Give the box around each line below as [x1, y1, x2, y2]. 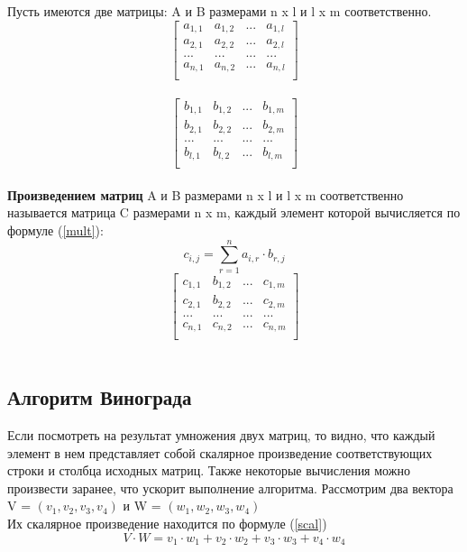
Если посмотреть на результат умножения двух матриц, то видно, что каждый [7, 426, 435, 445]
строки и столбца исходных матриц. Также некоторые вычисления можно [7, 461, 410, 480]
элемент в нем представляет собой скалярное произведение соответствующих [7, 443, 433, 462]
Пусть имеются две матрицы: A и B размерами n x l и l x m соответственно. [7, 2, 432, 20]
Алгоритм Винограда [7, 383, 192, 411]
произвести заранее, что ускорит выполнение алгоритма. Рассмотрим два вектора [7, 478, 453, 497]
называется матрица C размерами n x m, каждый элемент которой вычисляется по [7, 203, 461, 222]
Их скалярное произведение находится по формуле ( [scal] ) [7, 514, 327, 533]
